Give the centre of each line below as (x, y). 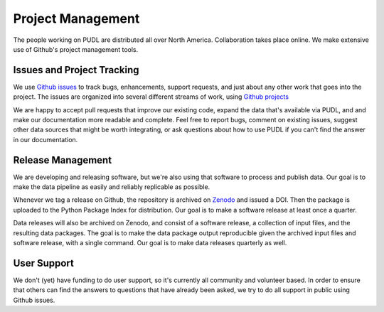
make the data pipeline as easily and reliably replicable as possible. (112, 187)
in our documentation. (46, 139)
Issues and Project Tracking (76, 70)
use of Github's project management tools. (76, 49)
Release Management (63, 160)
